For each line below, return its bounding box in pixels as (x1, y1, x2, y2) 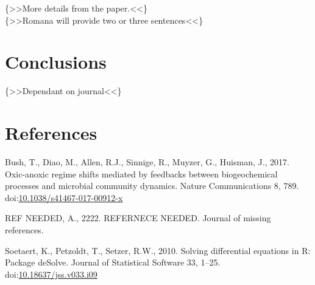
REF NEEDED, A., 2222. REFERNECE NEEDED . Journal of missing (5, 211, 271, 224)
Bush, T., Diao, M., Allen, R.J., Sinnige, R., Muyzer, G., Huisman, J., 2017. (5, 156, 290, 168)
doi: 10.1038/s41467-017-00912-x (5, 191, 123, 204)
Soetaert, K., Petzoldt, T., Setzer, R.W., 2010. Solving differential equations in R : (5, 244, 311, 256)
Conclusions (5, 49, 107, 74)
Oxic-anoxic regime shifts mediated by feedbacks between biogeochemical (5, 167, 278, 180)
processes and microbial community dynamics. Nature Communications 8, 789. (5, 179, 299, 192)
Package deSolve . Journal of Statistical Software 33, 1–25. (5, 256, 221, 269)
